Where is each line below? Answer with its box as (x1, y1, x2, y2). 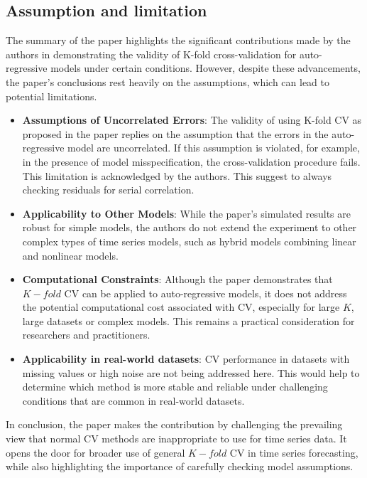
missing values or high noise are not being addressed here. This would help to (22, 365, 360, 380)
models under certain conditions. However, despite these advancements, (50, 60, 361, 75)
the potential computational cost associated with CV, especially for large (22, 299, 340, 314)
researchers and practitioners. (22, 327, 150, 342)
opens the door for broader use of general (6, 445, 185, 460)
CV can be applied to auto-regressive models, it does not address (64, 285, 347, 300)
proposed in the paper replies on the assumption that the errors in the (22, 126, 329, 141)
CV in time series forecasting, (229, 445, 358, 460)
